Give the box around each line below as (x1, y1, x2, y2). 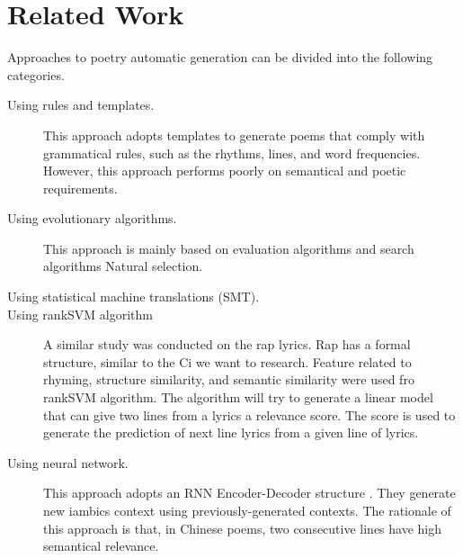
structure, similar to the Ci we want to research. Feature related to (43, 352, 412, 371)
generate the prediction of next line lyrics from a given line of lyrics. (43, 423, 419, 442)
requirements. (43, 178, 118, 197)
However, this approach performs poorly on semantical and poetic (43, 161, 406, 180)
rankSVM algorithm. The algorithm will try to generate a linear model (43, 388, 433, 407)
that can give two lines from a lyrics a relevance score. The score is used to (43, 405, 456, 424)
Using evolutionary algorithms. (7, 209, 177, 228)
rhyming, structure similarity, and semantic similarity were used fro (43, 370, 414, 389)
